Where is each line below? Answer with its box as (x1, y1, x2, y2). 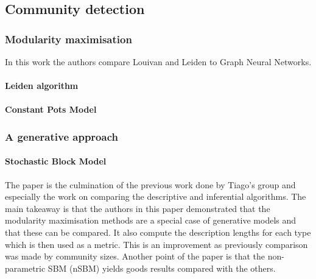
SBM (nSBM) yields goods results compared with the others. (47, 261, 276, 274)
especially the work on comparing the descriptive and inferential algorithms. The (5, 190, 306, 203)
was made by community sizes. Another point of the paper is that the (5, 250, 265, 263)
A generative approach (5, 129, 118, 144)
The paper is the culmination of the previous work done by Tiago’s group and (5, 178, 296, 191)
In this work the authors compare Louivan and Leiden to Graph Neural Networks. (5, 55, 312, 68)
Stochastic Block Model (5, 155, 107, 168)
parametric (5, 261, 46, 274)
